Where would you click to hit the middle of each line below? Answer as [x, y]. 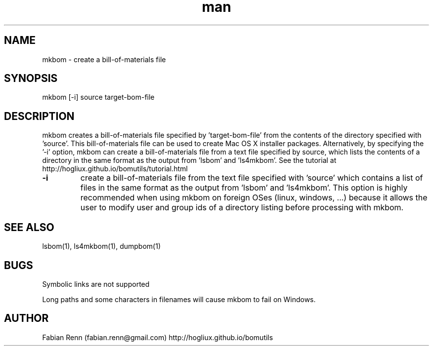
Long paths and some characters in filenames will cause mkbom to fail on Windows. [179, 299]
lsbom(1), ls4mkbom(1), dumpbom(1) [101, 246]
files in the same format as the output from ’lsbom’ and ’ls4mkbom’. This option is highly [244, 188]
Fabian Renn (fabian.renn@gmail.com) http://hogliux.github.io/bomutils [158, 337]
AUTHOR [26, 318]
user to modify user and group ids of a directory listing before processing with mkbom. [242, 208]
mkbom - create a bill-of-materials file [104, 59]
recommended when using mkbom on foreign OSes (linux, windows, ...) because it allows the [254, 198]
